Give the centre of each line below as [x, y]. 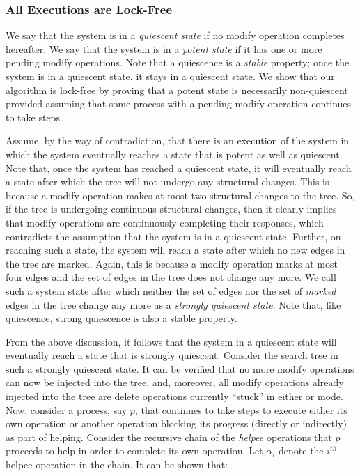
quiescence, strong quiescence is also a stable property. [122, 318]
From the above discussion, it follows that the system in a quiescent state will [171, 341]
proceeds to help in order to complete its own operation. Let [134, 451]
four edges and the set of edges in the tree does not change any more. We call [171, 277]
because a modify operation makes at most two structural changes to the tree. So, [180, 195]
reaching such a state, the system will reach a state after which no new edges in [175, 250]
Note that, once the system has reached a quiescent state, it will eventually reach [179, 168]
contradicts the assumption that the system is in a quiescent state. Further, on [173, 236]
